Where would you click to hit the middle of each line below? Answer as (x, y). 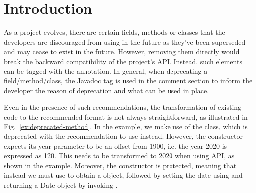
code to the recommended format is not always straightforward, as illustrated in (126, 116)
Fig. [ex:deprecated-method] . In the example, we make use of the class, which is (126, 126)
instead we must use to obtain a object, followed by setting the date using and (123, 175)
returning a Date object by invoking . (61, 185)
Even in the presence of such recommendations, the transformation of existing (123, 107)
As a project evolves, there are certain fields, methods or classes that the (115, 32)
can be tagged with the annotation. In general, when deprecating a (106, 71)
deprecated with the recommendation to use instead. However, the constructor (123, 136)
